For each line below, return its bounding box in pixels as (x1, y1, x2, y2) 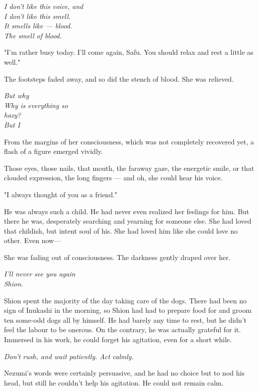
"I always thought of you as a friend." (4, 189, 118, 199)
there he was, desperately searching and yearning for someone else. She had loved (4, 216, 252, 226)
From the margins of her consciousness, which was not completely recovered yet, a (4, 136, 254, 146)
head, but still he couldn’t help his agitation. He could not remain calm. (4, 377, 224, 388)
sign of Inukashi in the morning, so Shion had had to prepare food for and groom (4, 305, 252, 315)
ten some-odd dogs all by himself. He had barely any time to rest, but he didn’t (4, 314, 247, 325)
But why (4, 90, 29, 101)
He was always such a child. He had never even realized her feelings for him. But (4, 206, 250, 216)
